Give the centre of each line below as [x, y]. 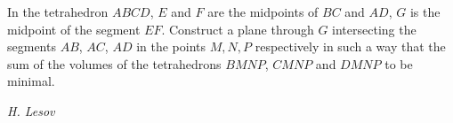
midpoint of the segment [74, 29]
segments [32, 46]
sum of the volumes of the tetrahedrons [114, 63]
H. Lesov [31, 110]
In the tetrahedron [58, 12]
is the [425, 12]
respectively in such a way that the [350, 46]
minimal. [31, 81]
